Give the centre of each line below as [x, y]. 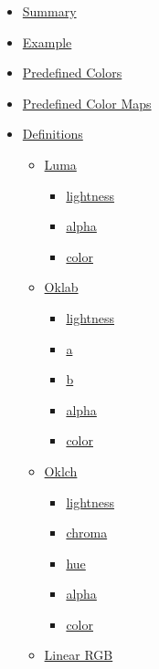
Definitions [53, 134]
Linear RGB [79, 655]
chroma [87, 533]
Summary [49, 11]
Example [47, 42]
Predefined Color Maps [87, 103]
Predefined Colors [72, 73]
